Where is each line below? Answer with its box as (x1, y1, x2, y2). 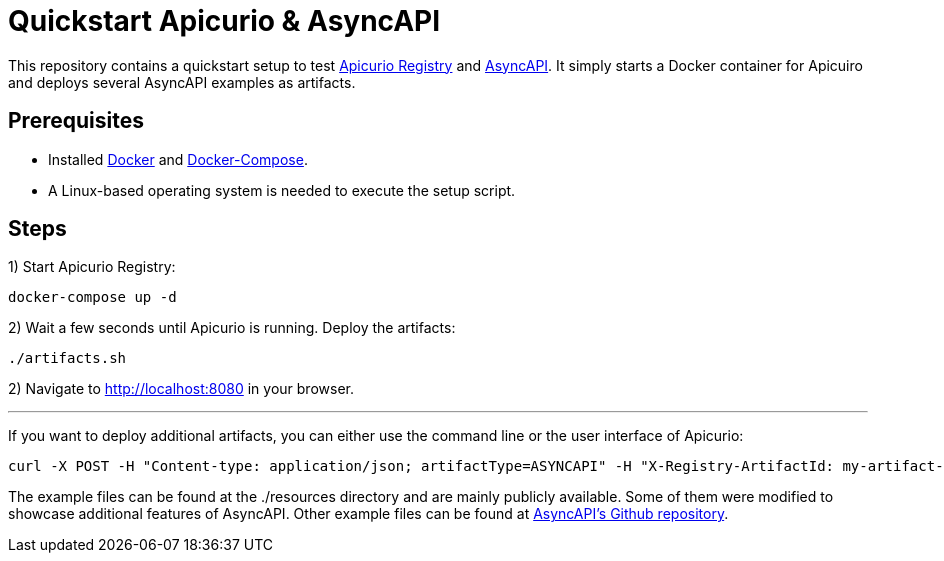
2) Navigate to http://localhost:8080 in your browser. (8, 380, 354, 398)
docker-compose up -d (8, 289, 177, 306)
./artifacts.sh (8, 350, 127, 367)
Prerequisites (8, 108, 144, 134)
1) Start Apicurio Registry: (8, 258, 176, 276)
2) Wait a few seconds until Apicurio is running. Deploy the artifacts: (8, 319, 456, 337)
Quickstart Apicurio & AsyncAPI (8, 4, 441, 38)
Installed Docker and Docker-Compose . (48, 150, 308, 168)
